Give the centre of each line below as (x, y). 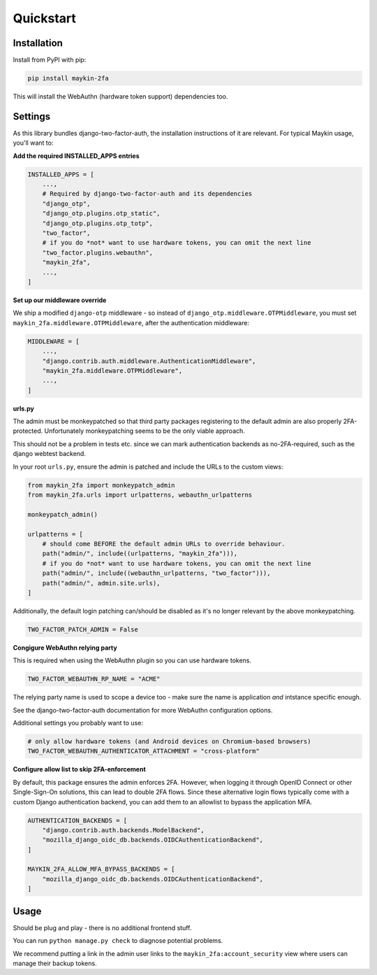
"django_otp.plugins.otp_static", (101, 214)
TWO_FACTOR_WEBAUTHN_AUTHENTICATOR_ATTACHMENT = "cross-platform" (143, 751)
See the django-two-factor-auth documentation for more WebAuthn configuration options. (143, 710)
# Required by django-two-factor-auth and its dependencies (147, 194)
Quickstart (45, 18)
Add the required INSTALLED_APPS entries (76, 156)
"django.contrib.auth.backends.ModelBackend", (124, 830)
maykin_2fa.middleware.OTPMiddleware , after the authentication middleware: (131, 322)
